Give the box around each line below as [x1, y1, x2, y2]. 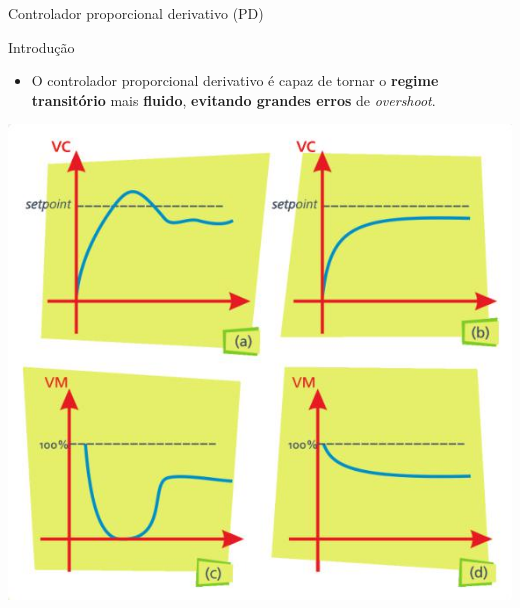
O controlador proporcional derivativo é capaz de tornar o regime [31, 70, 439, 91]
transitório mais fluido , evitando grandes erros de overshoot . [31, 89, 436, 110]
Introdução [8, 36, 75, 57]
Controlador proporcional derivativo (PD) [8, 3, 264, 23]
